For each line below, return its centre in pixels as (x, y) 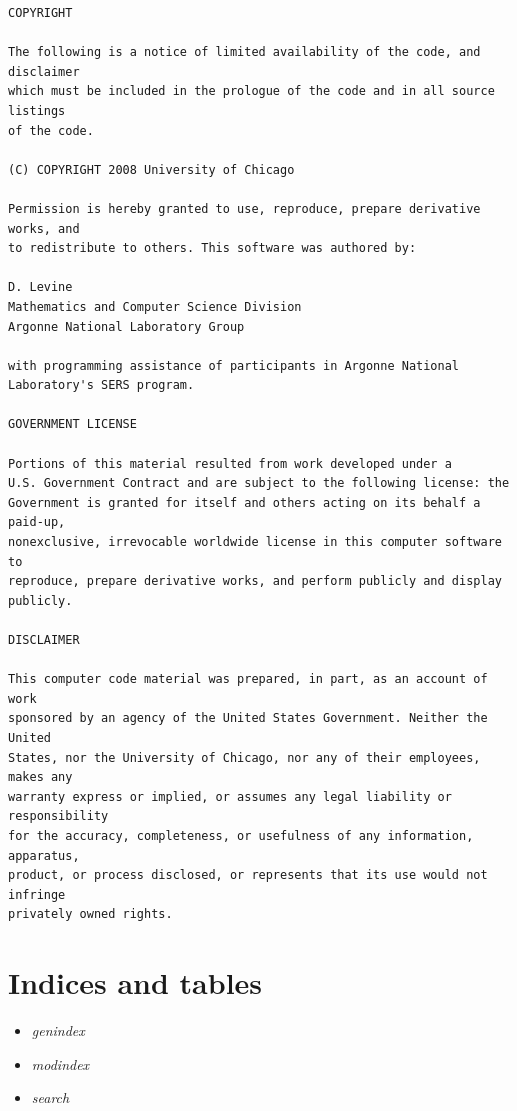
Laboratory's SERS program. (101, 385)
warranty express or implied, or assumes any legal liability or (230, 796)
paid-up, (37, 522)
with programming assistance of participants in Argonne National (234, 365)
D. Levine (40, 287)
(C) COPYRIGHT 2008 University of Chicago (151, 169)
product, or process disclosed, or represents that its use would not (248, 875)
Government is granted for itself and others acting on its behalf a (244, 502)
